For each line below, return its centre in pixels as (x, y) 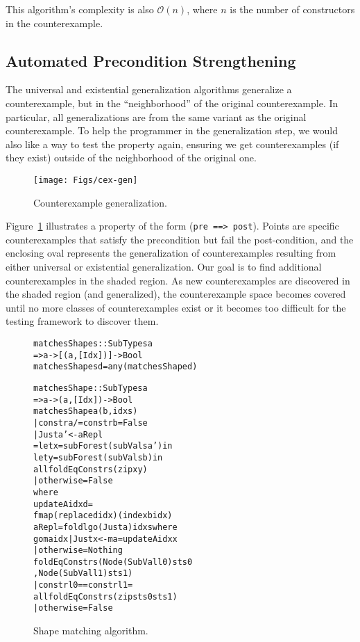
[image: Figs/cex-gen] (86, 180)
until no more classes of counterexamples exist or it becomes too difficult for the (176, 307)
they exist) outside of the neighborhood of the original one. (131, 158)
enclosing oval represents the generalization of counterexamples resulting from (171, 253)
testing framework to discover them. (82, 321)
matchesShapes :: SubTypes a (93, 344)
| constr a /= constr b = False (91, 423)
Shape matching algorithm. (91, 631)
